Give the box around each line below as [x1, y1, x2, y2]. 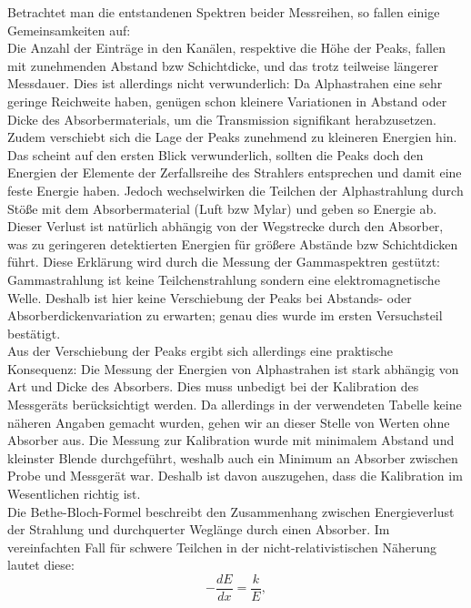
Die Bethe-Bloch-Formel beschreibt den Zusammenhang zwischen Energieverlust [7, 502, 455, 521]
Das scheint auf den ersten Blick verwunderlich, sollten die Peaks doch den [7, 145, 424, 164]
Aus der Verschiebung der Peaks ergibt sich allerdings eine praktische [7, 341, 393, 360]
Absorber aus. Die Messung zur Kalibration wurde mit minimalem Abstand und [7, 431, 455, 450]
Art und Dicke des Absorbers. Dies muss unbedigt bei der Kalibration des [7, 377, 419, 396]
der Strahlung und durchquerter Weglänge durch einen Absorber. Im [7, 520, 390, 539]
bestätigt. [7, 323, 61, 342]
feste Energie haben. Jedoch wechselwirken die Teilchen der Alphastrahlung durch [7, 180, 464, 199]
